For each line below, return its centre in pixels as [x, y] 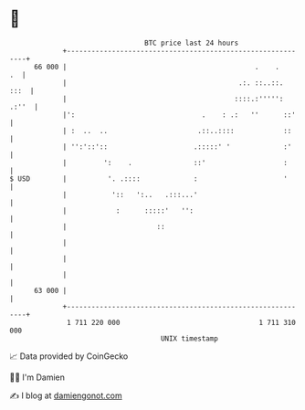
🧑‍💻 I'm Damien [37, 377]
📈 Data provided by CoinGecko [69, 356]
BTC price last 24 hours [192, 43]
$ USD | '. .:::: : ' [148, 179]
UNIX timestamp [189, 338]
